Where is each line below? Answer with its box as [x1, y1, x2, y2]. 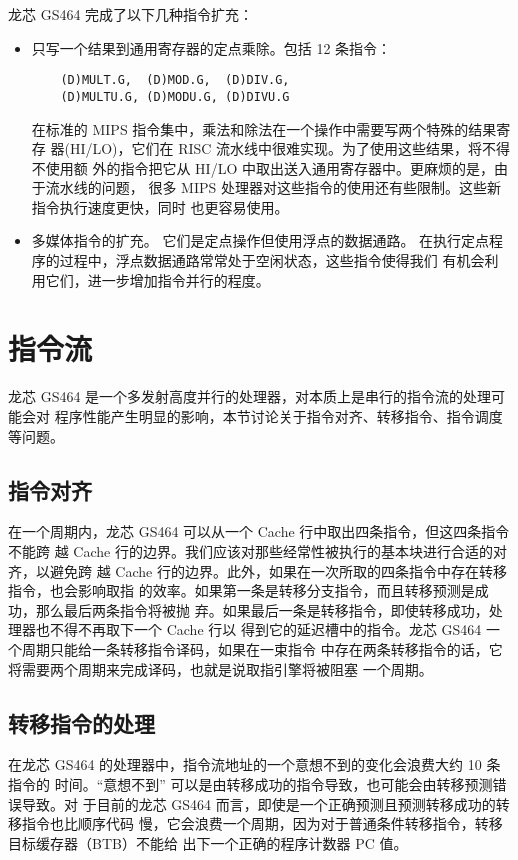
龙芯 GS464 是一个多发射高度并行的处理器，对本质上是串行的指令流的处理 [8, 386, 492, 407]
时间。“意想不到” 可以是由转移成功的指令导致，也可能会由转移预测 [54, 773, 493, 794]
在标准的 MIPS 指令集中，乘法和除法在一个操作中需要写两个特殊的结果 [31, 118, 497, 139]
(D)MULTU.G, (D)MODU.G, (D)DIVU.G [60, 89, 290, 104]
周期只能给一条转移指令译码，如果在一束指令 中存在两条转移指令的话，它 [21, 638, 503, 659]
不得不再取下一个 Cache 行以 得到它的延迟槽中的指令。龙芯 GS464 [49, 619, 482, 640]
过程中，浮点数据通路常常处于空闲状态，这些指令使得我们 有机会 [59, 250, 485, 271]
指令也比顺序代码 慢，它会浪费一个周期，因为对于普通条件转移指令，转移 [21, 813, 503, 834]
